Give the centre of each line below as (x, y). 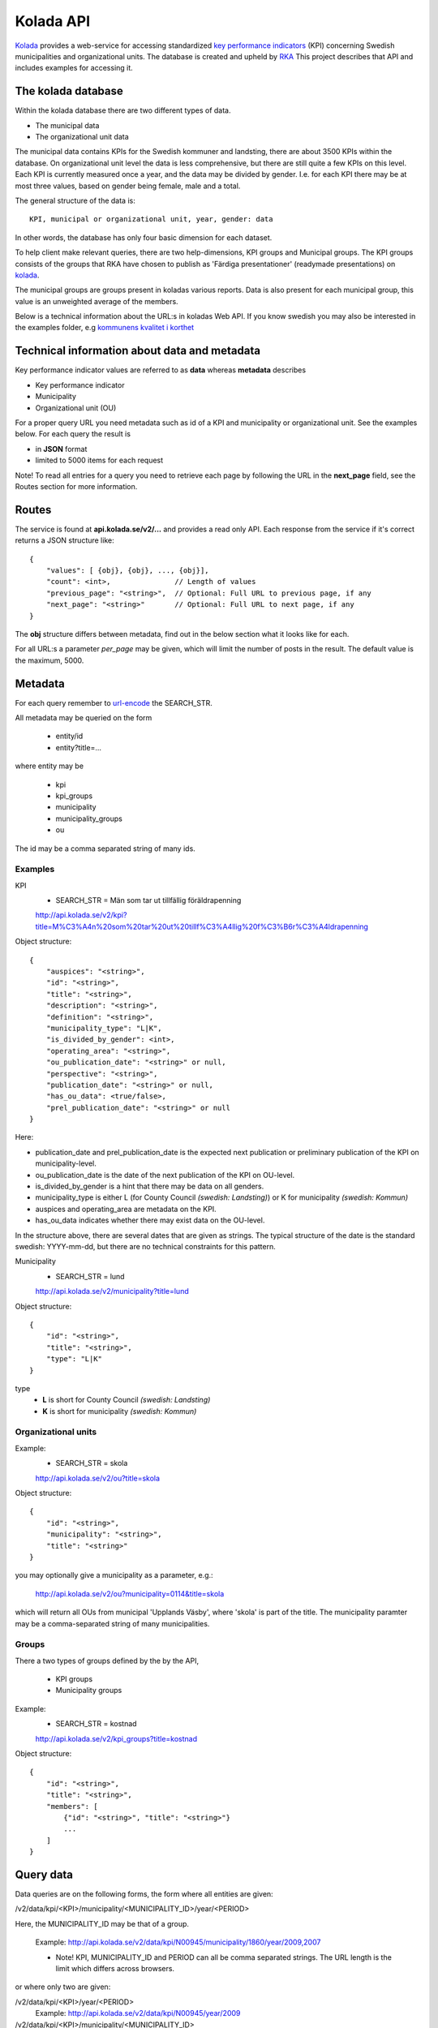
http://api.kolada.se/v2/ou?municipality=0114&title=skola (130, 1593)
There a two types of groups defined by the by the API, (107, 1661)
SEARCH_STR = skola (92, 1463)
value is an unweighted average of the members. (97, 301)
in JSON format (61, 449)
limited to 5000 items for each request (99, 460)
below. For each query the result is (73, 434)
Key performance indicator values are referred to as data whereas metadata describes (161, 370)
